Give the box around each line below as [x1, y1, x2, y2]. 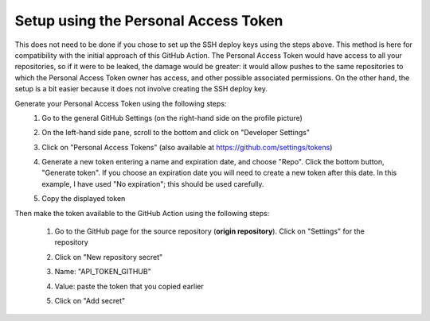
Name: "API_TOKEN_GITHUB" [54, 267, 151, 277]
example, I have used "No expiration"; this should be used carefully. [41, 179, 264, 188]
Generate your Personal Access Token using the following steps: [14, 99, 227, 108]
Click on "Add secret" [54, 296, 126, 305]
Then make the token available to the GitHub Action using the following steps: [14, 208, 270, 218]
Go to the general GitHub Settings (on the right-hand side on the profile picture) [41, 113, 303, 122]
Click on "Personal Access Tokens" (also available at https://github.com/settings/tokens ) [41, 142, 333, 152]
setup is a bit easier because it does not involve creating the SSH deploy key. [14, 84, 268, 94]
